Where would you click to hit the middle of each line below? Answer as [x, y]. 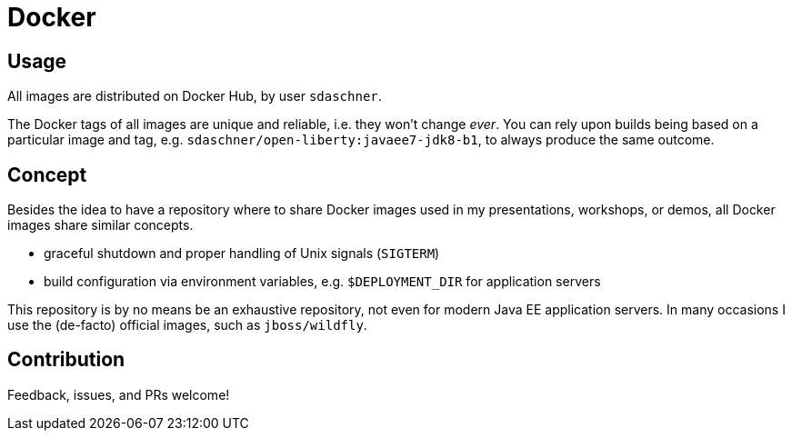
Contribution [66, 360]
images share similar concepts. [100, 225]
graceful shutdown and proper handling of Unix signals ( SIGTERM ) [242, 254]
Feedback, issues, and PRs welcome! [119, 394]
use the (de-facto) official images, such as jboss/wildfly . [187, 325]
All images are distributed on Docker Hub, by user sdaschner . [195, 96]
